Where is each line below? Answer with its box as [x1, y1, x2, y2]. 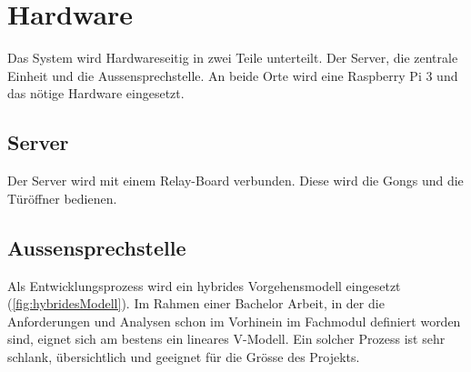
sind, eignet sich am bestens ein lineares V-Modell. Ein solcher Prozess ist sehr [7, 329, 446, 348]
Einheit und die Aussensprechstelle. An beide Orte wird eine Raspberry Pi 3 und [7, 65, 458, 85]
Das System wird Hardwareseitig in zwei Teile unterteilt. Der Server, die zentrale [7, 48, 458, 67]
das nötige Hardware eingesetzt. [7, 84, 185, 103]
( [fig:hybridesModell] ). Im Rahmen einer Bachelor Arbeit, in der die [7, 294, 385, 313]
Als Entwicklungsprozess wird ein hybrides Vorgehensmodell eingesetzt [7, 276, 401, 295]
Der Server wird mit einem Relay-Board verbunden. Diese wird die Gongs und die [7, 171, 464, 190]
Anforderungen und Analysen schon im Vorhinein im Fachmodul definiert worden [7, 311, 461, 330]
